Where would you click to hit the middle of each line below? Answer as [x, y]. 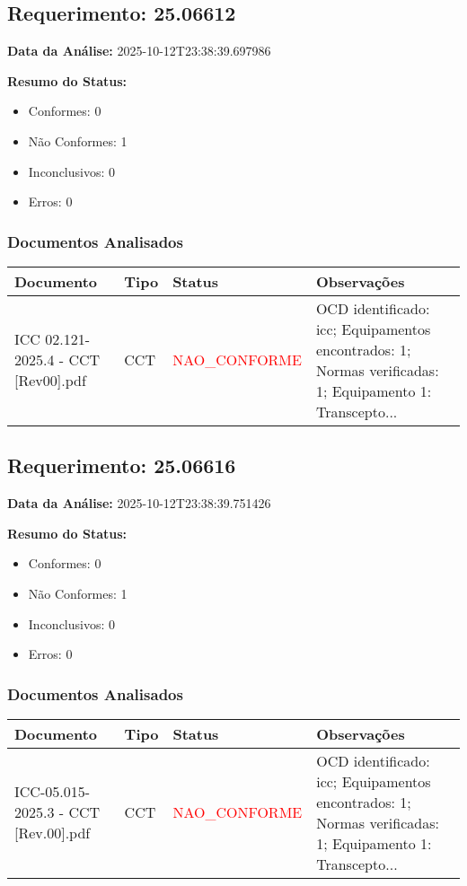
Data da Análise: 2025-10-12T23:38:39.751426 [139, 503]
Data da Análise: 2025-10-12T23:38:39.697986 [139, 51]
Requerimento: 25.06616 [122, 465]
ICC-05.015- [52, 792]
